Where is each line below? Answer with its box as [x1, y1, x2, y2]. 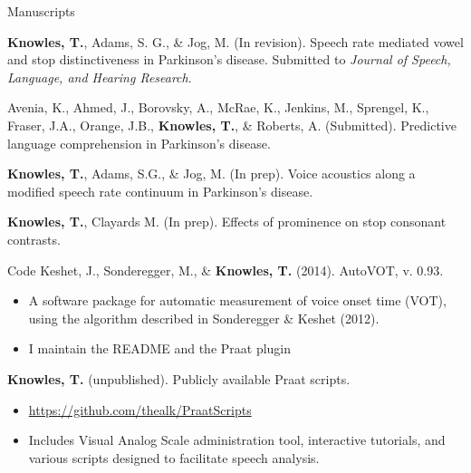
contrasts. [7, 229, 61, 248]
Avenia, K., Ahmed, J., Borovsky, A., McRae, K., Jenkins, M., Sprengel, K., [7, 98, 429, 117]
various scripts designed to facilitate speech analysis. [28, 448, 320, 467]
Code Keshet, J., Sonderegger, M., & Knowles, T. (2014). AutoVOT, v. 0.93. [7, 260, 444, 279]
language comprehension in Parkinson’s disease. [7, 133, 271, 152]
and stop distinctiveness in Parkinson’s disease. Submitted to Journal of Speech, [7, 50, 451, 69]
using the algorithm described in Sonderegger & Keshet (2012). [28, 308, 380, 327]
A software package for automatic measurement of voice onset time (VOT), [28, 291, 447, 310]
